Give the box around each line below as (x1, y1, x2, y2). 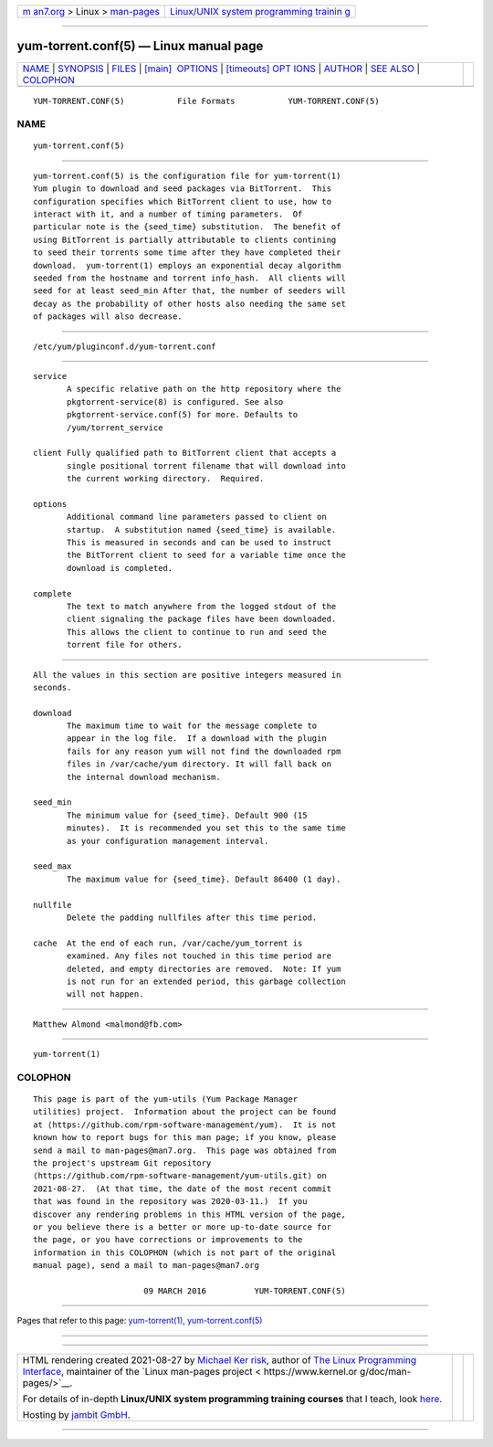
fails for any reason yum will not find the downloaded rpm (67, 745, 341, 756)
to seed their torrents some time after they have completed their (33, 248, 341, 258)
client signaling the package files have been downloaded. (67, 614, 337, 625)
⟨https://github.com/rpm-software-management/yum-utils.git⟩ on (33, 1170, 328, 1181)
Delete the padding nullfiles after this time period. (67, 912, 318, 923)
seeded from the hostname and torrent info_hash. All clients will (33, 272, 346, 283)
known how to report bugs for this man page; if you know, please (33, 1133, 337, 1143)
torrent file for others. (67, 639, 183, 650)
